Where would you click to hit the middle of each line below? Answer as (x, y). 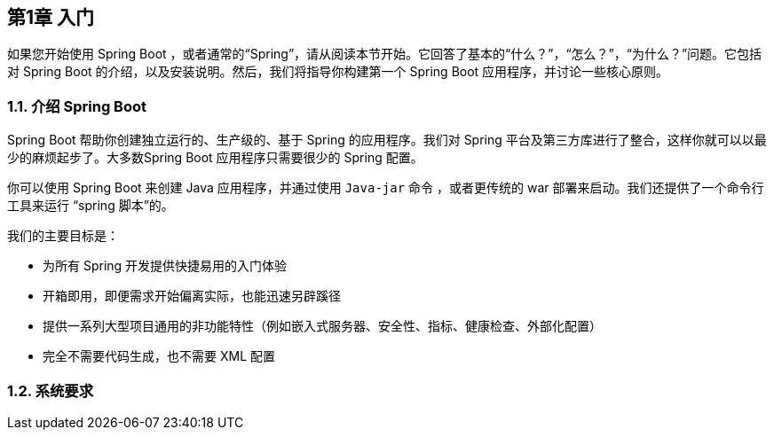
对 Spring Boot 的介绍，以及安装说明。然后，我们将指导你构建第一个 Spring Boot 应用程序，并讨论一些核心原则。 (338, 72)
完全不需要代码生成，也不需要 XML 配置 (159, 356)
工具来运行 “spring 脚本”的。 (91, 206)
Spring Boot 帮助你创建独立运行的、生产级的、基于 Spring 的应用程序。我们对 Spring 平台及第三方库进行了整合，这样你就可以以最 (387, 140)
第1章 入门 (51, 17)
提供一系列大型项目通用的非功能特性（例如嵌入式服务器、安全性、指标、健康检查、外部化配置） (322, 326)
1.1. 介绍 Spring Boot (77, 106)
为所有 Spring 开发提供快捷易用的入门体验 (165, 266)
